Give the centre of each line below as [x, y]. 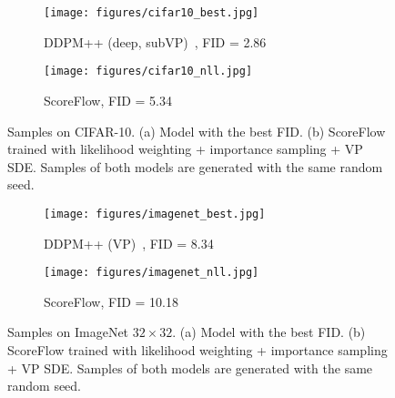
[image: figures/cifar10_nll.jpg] [148, 71]
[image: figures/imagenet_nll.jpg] [152, 273]
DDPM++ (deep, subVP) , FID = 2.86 [155, 41]
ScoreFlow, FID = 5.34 [108, 100]
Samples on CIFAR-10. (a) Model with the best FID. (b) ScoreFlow [197, 131]
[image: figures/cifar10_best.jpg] [152, 13]
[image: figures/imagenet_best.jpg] [155, 214]
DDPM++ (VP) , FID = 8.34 [129, 243]
